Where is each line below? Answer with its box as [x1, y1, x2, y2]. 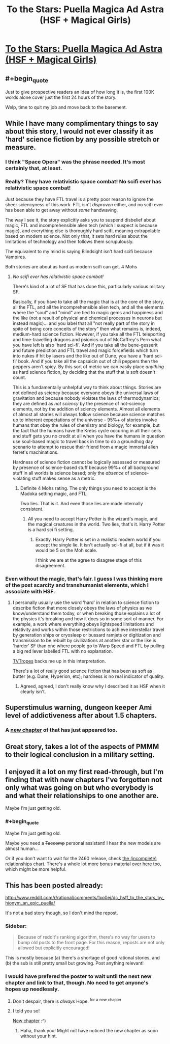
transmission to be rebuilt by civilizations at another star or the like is [12, 638, 156, 644]
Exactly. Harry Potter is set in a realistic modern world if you [35, 536, 161, 542]
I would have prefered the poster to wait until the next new [5, 973, 152, 980]
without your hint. [20, 1033, 57, 1039]
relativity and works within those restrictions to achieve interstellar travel [12, 626, 164, 633]
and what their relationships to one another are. [5, 791, 159, 800]
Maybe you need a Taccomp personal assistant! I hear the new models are [5, 840, 161, 846]
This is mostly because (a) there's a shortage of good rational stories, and [5, 955, 160, 961]
